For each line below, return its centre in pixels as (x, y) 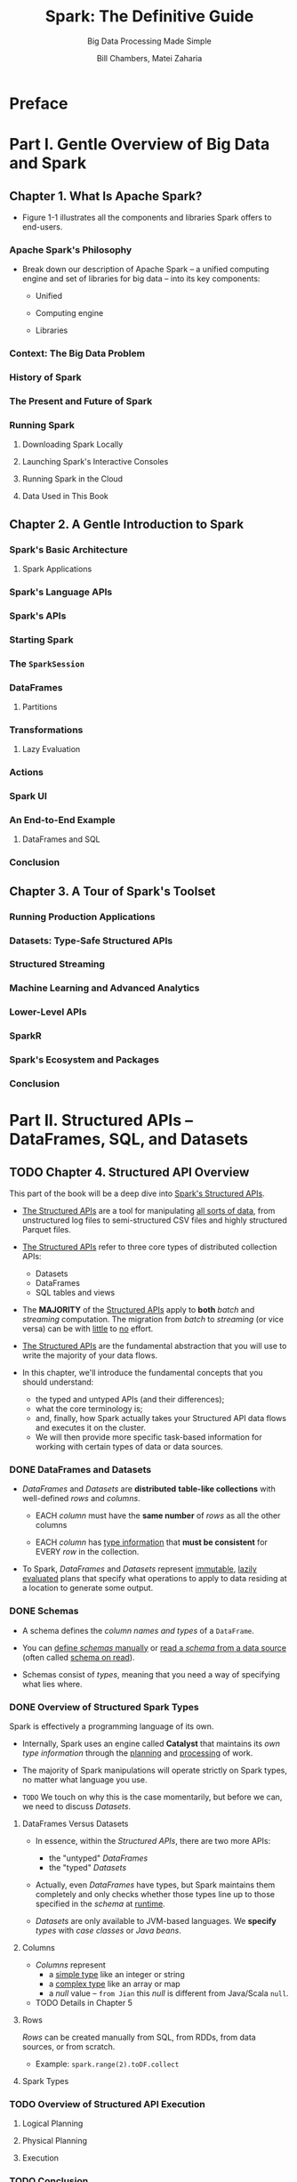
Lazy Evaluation (51, 749)
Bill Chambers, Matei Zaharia (149, 58)
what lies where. (52, 1684)
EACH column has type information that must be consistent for (152, 1542)
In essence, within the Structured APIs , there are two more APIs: (153, 1840)
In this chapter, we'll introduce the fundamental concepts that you (143, 1373)
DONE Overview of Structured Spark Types (104, 1707)
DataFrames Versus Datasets (75, 1823)
